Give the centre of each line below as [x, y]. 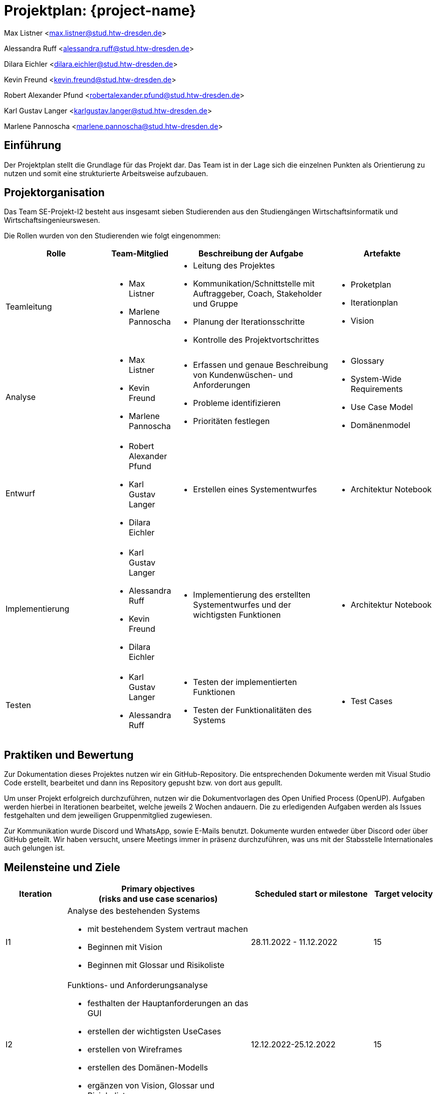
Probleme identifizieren [237, 403]
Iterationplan [374, 303]
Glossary [367, 361]
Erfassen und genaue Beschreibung [261, 365]
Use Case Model [382, 407]
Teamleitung [29, 307]
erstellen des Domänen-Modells [148, 1068]
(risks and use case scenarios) [158, 899]
